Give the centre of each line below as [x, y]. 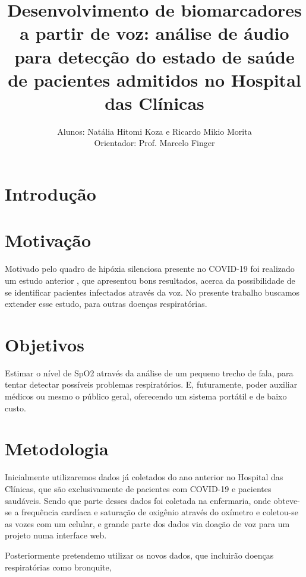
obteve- [287, 500]
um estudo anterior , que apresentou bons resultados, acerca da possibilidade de [150, 280]
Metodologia [57, 448]
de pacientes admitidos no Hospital [154, 79]
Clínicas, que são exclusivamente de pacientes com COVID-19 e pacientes [138, 488]
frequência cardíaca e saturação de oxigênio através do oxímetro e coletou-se [160, 512]
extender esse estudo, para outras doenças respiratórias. [106, 304]
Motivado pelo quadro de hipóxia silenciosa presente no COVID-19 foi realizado [150, 269]
